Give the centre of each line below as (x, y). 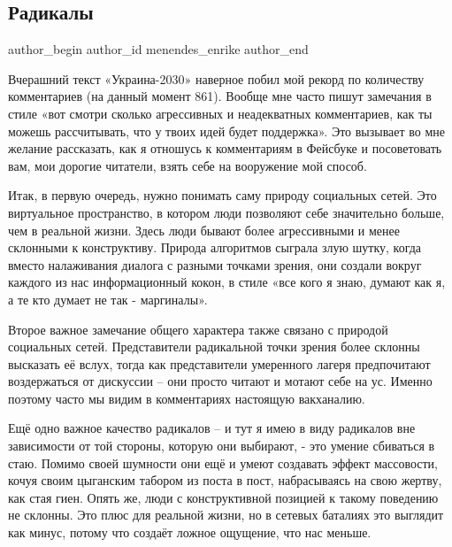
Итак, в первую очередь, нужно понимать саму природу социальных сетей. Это (222, 195)
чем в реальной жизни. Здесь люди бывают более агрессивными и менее (204, 230)
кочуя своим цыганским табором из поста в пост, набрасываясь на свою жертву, (225, 480)
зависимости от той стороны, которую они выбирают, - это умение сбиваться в (222, 446)
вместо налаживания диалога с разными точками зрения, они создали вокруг (215, 264)
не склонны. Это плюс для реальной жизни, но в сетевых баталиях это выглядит (226, 515)
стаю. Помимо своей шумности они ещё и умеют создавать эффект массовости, (223, 462)
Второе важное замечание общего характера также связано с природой (198, 329)
